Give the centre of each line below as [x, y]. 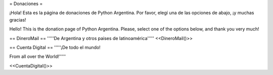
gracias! [18, 19]
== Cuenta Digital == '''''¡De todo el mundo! [55, 47]
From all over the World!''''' [38, 56]
